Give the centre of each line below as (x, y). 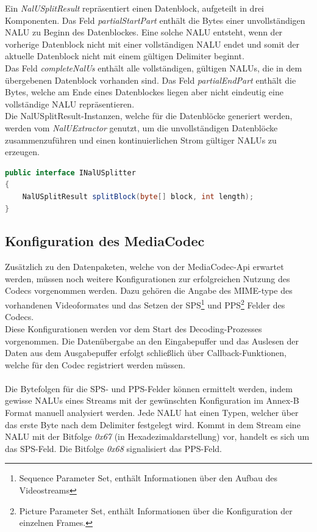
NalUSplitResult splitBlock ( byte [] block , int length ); (138, 196)
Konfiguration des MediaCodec (105, 241)
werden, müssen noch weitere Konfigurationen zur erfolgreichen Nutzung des (148, 278)
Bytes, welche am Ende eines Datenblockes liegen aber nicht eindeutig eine (144, 92)
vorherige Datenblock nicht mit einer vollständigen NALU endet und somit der (152, 44)
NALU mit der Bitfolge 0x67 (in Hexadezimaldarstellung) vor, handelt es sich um (157, 436)
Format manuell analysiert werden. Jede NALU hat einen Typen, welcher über (152, 413)
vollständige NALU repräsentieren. (70, 104)
